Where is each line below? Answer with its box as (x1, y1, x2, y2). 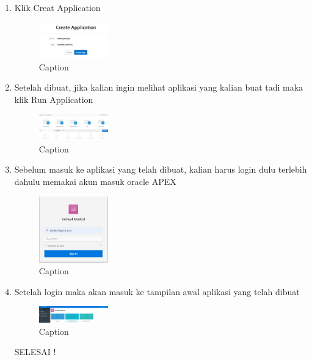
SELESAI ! (14, 345, 56, 358)
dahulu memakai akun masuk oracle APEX (14, 175, 176, 188)
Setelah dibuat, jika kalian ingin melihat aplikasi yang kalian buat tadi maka (14, 81, 303, 94)
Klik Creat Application (14, 1, 101, 13)
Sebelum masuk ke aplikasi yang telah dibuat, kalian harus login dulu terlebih (14, 163, 307, 176)
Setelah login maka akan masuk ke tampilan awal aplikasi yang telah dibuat (14, 285, 300, 298)
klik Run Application (14, 92, 93, 105)
